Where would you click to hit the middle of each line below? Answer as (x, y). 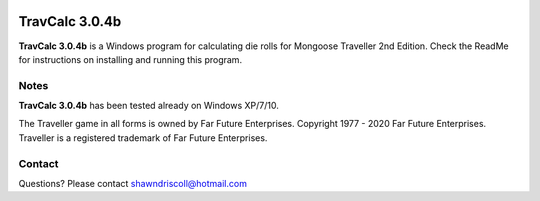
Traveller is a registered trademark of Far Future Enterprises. (143, 137)
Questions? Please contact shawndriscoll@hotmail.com (132, 183)
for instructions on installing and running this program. (130, 59)
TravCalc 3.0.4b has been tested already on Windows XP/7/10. (148, 106)
